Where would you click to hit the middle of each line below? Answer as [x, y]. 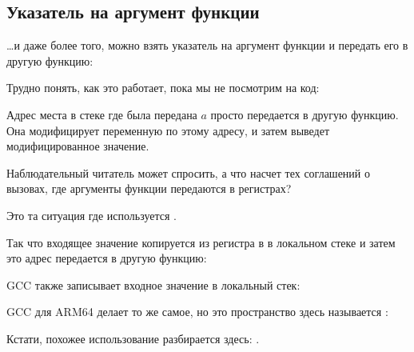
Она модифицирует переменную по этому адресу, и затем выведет [168, 130]
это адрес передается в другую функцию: [107, 258]
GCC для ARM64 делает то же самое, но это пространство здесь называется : [197, 312]
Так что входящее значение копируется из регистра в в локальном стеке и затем [201, 242]
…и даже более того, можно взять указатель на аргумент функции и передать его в [207, 45]
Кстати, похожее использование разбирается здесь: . [133, 338]
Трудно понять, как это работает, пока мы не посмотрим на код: [163, 88]
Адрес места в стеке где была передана [102, 114]
